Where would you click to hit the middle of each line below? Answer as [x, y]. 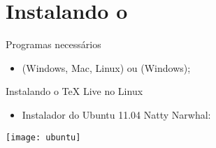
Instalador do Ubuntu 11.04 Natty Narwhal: [116, 114]
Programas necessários [53, 44]
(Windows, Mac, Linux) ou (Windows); [106, 67]
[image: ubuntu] [43, 137]
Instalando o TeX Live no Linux [74, 91]
